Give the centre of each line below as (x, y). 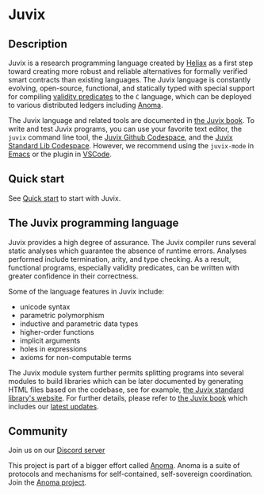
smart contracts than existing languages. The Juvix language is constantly (130, 80)
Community (38, 431)
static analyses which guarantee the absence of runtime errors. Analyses (128, 251)
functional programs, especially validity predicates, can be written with (124, 267)
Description (38, 44)
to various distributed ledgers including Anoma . (86, 105)
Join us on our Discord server (57, 451)
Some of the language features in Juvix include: (86, 291)
